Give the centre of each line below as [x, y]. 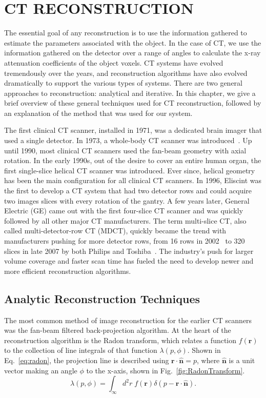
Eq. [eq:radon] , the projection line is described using [87, 360]
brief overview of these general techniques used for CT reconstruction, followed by [133, 103]
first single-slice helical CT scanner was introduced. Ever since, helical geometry [130, 170]
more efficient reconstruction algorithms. [68, 271]
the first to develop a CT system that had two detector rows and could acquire [128, 191]
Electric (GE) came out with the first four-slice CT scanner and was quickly [124, 211]
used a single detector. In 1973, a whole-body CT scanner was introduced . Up [128, 140]
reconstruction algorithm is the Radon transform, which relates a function [120, 340]
